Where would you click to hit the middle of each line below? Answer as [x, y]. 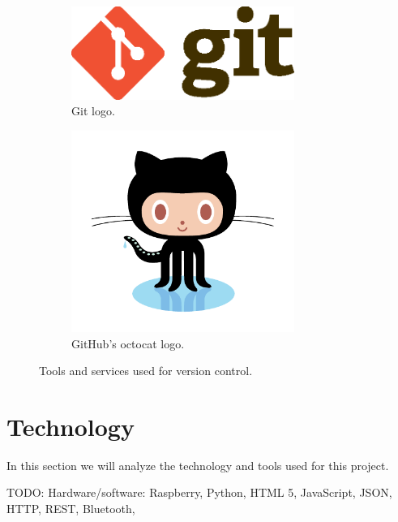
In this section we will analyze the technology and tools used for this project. [198, 465]
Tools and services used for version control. [146, 371]
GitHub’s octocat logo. [128, 343]
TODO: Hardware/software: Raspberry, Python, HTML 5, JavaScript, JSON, [199, 492]
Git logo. [93, 111]
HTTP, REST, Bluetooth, [71, 509]
